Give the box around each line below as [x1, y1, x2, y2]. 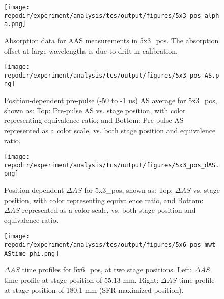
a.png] [4, 20, 26, 28]
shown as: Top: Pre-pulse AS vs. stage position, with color [4, 105, 186, 115]
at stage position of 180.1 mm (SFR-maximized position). [4, 284, 184, 295]
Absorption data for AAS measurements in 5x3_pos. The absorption [4, 35, 219, 45]
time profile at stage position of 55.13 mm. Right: [4, 275, 159, 285]
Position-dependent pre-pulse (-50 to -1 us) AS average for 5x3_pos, [4, 95, 217, 106]
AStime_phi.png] [4, 250, 59, 257]
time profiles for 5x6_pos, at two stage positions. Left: [22, 264, 192, 275]
